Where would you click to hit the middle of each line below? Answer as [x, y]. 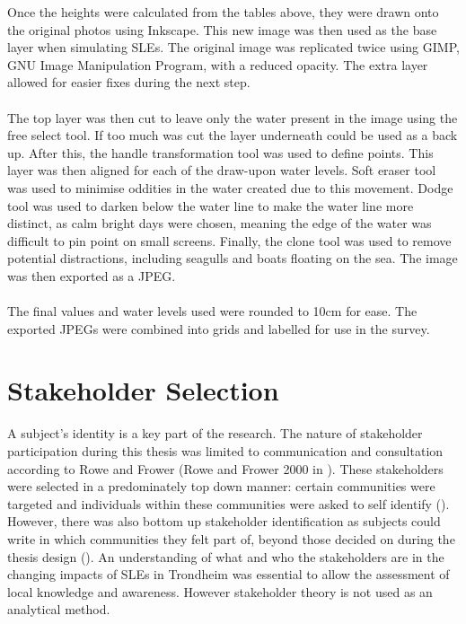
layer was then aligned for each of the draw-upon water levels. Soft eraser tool [222, 170]
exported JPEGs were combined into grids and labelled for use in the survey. [219, 328]
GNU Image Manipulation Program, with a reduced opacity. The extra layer [218, 64]
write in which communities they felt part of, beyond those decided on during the [231, 538]
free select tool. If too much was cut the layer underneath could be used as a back [233, 135]
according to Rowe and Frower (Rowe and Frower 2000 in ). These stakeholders [225, 468]
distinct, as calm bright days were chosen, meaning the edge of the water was [220, 223]
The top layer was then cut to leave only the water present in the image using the [233, 117]
